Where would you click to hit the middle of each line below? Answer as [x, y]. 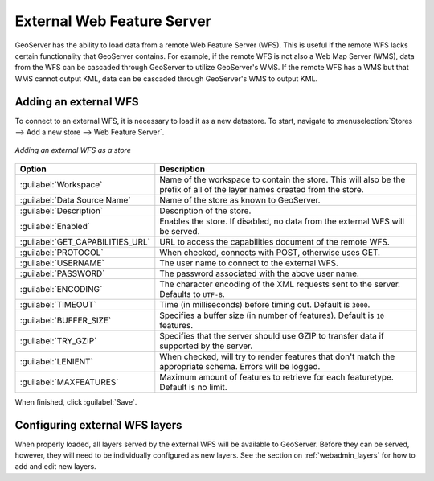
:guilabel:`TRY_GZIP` [58, 340]
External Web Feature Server [113, 21]
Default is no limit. [194, 387]
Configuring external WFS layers [98, 425]
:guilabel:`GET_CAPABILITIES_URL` [85, 241]
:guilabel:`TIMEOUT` [58, 304]
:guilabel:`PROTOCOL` [61, 252]
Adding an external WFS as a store [73, 150]
